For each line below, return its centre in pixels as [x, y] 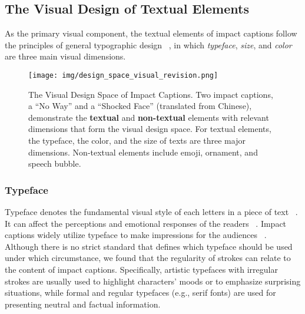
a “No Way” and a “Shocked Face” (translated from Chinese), [140, 106]
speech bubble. [55, 163]
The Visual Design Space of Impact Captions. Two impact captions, [151, 94]
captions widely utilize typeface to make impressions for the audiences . [136, 235]
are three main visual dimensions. [65, 56]
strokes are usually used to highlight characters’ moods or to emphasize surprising [153, 281]
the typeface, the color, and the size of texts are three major [137, 141]
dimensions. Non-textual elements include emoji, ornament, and [143, 152]
